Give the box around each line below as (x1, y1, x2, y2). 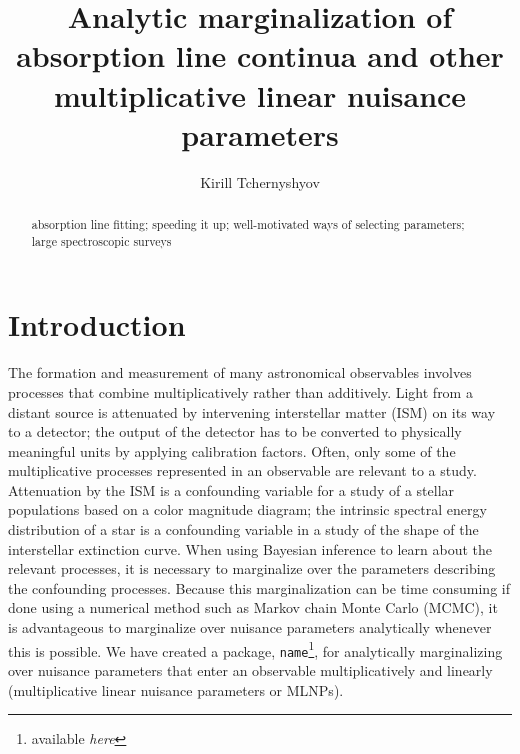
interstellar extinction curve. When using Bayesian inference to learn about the (8, 538, 493, 559)
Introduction (8, 304, 186, 345)
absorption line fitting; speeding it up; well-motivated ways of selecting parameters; (31, 216, 465, 233)
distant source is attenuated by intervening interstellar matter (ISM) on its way (8, 401, 496, 422)
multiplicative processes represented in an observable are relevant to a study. (8, 460, 477, 481)
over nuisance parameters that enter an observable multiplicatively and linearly (8, 659, 493, 680)
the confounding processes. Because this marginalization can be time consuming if (8, 577, 510, 598)
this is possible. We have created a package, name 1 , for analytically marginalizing (8, 637, 503, 661)
